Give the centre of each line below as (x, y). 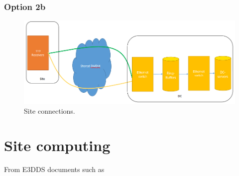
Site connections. (50, 111)
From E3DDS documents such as (54, 169)
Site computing (57, 145)
